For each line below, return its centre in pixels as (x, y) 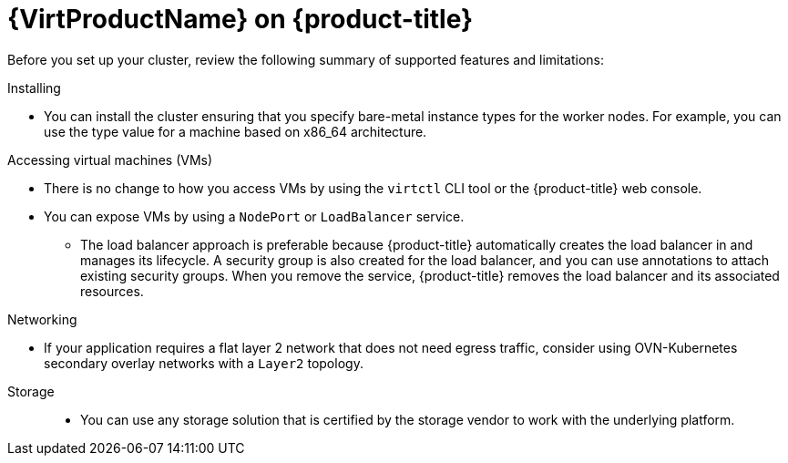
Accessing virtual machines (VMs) (110, 159)
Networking (42, 319)
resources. (112, 291)
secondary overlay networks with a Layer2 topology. (204, 363)
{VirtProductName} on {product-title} (240, 19)
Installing (34, 87)
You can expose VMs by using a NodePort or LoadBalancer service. (254, 216)
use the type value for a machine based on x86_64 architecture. (235, 131)
